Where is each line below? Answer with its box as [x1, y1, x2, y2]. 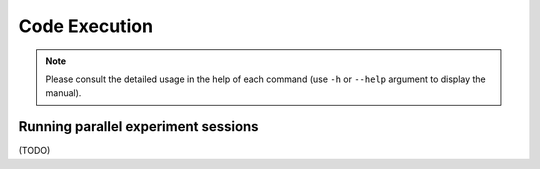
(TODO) [18, 145, 51, 157]
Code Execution [18, 15, 154, 37]
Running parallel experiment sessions [18, 118, 259, 135]
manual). [45, 87, 82, 99]
